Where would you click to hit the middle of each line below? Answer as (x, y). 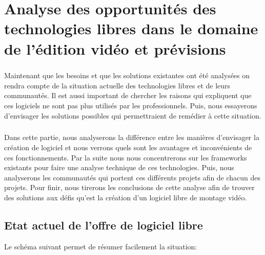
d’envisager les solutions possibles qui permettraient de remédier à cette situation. (133, 115)
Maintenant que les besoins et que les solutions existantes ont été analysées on (127, 75)
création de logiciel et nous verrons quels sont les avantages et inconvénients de (128, 147)
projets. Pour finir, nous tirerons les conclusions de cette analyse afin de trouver (129, 187)
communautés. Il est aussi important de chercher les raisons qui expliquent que (128, 95)
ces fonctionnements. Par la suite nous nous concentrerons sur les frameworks (126, 157)
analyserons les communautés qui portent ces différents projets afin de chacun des (132, 177)
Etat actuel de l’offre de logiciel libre (104, 225)
